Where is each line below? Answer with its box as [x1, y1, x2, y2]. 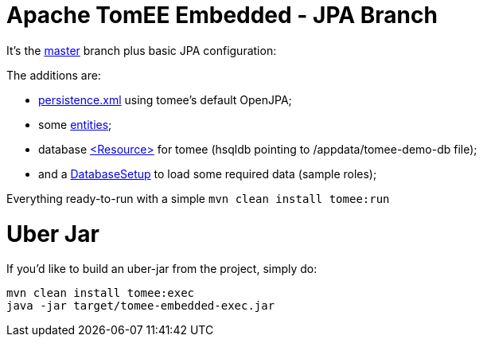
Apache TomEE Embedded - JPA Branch [6, 2, 438, 29]
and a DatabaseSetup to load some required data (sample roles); [38, 166, 377, 181]
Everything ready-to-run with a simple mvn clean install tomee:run [6, 191, 390, 205]
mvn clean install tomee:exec [6, 286, 195, 300]
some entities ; [38, 117, 112, 131]
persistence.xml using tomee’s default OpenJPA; [38, 92, 292, 107]
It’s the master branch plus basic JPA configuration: [6, 43, 277, 57]
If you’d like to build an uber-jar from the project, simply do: [6, 262, 317, 276]
